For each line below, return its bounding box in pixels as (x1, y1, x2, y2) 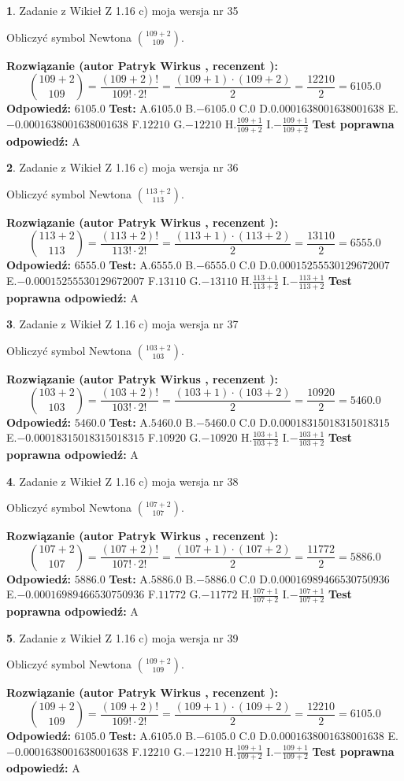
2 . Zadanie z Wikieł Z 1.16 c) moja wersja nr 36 (6, 159, 239, 176)
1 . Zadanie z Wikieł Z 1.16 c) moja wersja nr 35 (6, 2, 239, 18)
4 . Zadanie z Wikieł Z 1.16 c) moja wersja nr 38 (6, 472, 239, 489)
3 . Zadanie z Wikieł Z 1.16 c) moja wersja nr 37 (6, 316, 239, 332)
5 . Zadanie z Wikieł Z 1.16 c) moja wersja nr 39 (6, 629, 239, 646)
